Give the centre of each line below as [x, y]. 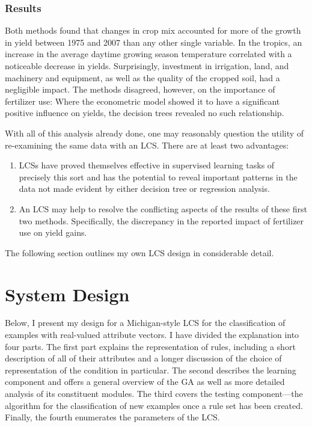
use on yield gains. [53, 232]
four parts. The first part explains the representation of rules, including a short [150, 346]
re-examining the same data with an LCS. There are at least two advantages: [147, 145]
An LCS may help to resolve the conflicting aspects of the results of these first [163, 208]
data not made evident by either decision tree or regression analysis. [144, 189]
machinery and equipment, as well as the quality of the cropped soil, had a [142, 77]
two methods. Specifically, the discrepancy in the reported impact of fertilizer [161, 220]
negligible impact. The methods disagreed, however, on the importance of [140, 89]
